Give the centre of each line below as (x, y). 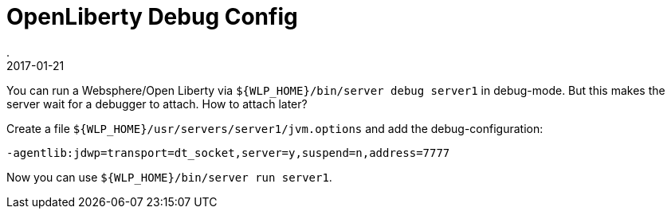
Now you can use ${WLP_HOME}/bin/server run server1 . (169, 177)
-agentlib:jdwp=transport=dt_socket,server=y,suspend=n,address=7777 (228, 152)
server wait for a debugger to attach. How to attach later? (157, 104)
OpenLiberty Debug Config (152, 17)
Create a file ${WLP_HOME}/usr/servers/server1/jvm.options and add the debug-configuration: (275, 128)
